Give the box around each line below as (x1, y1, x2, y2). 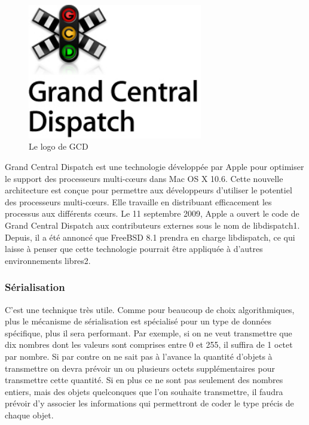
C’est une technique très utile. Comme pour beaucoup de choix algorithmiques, (5, 303, 295, 315)
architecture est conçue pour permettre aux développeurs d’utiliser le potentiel (5, 184, 292, 196)
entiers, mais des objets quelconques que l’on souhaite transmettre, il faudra (5, 385, 283, 397)
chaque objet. (5, 408, 54, 421)
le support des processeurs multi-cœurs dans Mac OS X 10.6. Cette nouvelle (5, 172, 283, 184)
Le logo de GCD (29, 140, 88, 153)
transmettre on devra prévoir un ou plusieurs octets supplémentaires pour (5, 362, 275, 374)
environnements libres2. (5, 254, 91, 266)
